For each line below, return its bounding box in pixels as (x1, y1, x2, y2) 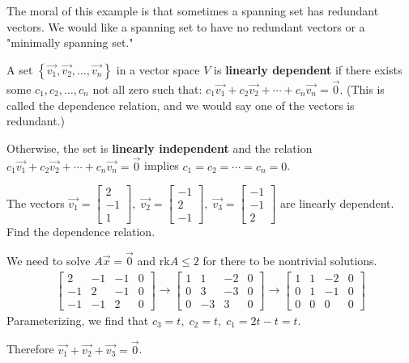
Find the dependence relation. (6, 223, 156, 240)
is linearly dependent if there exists (214, 61, 403, 78)
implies (144, 157, 179, 174)
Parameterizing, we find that (6, 311, 149, 328)
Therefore (6, 340, 54, 357)
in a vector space (116, 61, 200, 78)
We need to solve (6, 252, 91, 269)
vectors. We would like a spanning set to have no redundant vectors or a (6, 18, 365, 35)
